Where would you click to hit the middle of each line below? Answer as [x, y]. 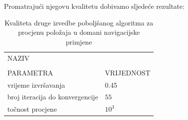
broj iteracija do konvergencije [53, 97]
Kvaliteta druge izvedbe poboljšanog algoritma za [79, 22]
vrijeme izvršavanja [36, 84]
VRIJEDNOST [128, 72]
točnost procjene [32, 109]
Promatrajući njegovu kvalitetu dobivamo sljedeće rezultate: [94, 6]
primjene [79, 41]
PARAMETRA [30, 72]
